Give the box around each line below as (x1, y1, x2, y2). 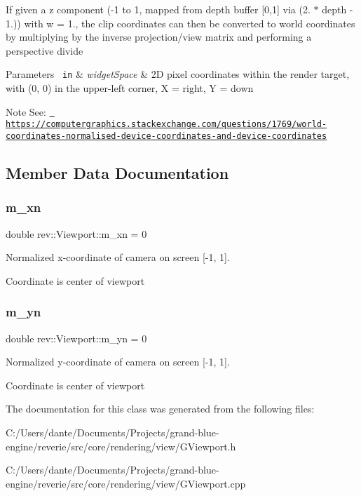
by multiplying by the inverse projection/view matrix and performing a (6, 29, 312, 44)
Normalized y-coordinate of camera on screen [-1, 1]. (6, 354, 230, 369)
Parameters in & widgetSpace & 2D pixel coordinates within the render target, (6, 67, 350, 81)
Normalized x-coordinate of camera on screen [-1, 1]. (6, 250, 230, 264)
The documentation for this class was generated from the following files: (6, 401, 315, 416)
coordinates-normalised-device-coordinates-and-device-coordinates (6, 130, 327, 141)
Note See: (6, 104, 46, 119)
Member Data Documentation (6, 161, 229, 183)
